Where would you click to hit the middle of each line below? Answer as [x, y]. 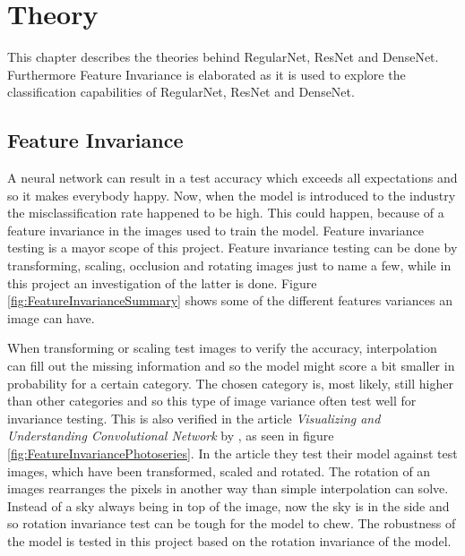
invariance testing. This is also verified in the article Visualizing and [194, 418]
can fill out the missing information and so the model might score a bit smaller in [231, 366]
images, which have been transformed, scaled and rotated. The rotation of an [219, 470]
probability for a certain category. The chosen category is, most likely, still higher [230, 383]
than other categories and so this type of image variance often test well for [212, 401]
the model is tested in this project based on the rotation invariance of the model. [229, 540]
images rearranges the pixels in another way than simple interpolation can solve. [228, 488]
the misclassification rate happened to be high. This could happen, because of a [226, 213]
